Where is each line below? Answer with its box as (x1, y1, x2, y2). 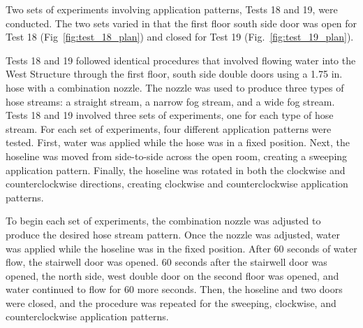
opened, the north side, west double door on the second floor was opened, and (6, 268, 339, 283)
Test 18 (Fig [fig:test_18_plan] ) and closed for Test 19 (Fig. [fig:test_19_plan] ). (6, 29, 354, 44)
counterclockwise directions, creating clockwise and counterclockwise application (6, 176, 348, 191)
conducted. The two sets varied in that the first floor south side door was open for (6, 15, 357, 30)
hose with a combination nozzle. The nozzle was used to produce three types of (6, 80, 344, 94)
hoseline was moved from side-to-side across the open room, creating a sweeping (6, 148, 348, 163)
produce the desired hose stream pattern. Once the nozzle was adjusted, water (6, 227, 340, 241)
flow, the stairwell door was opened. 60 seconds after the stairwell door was (6, 255, 327, 269)
